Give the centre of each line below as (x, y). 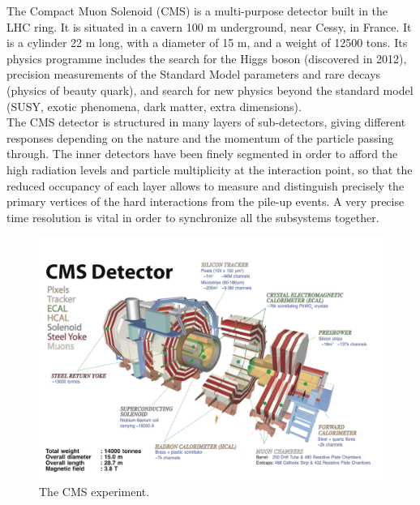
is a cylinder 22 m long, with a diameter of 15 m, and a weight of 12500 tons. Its (207, 43)
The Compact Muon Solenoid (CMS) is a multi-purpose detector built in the (197, 11)
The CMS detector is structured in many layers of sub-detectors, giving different (206, 122)
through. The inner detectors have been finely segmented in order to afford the (202, 154)
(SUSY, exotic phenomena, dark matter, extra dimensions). (154, 106)
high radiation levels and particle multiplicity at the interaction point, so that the (210, 169)
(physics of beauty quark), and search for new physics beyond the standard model (210, 90)
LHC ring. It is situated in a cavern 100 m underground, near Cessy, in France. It (209, 26)
